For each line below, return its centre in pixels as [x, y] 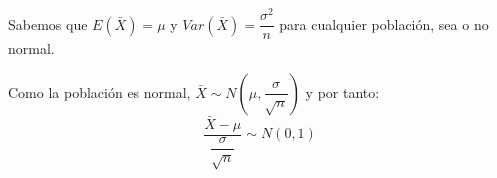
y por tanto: [342, 91]
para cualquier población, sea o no [384, 23]
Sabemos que [48, 23]
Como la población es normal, [99, 91]
